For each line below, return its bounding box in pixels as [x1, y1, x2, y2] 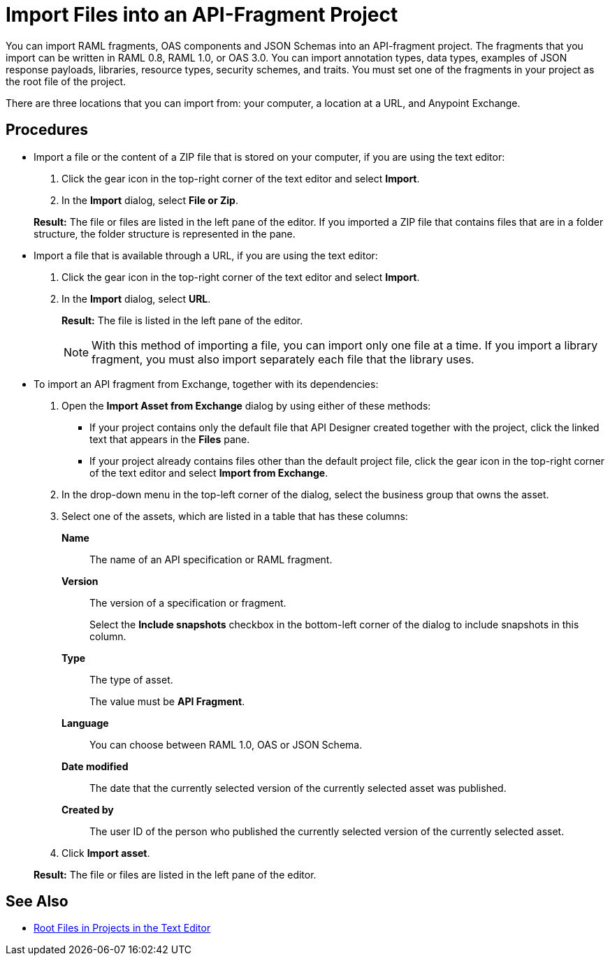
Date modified [61, 760, 129, 772]
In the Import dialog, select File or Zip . [61, 194, 238, 206]
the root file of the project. [6, 75, 126, 87]
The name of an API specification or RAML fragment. [89, 553, 333, 565]
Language [61, 716, 109, 729]
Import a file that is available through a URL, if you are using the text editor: [34, 249, 378, 261]
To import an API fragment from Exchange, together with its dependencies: [34, 377, 379, 390]
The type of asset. [89, 673, 173, 686]
